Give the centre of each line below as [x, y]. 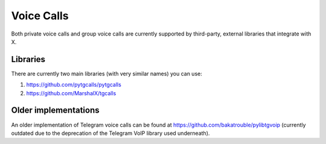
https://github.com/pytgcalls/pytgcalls [74, 85]
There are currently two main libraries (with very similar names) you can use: [107, 74]
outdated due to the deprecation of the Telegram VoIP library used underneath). [110, 133]
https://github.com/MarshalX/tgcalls [71, 93]
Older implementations [55, 111]
